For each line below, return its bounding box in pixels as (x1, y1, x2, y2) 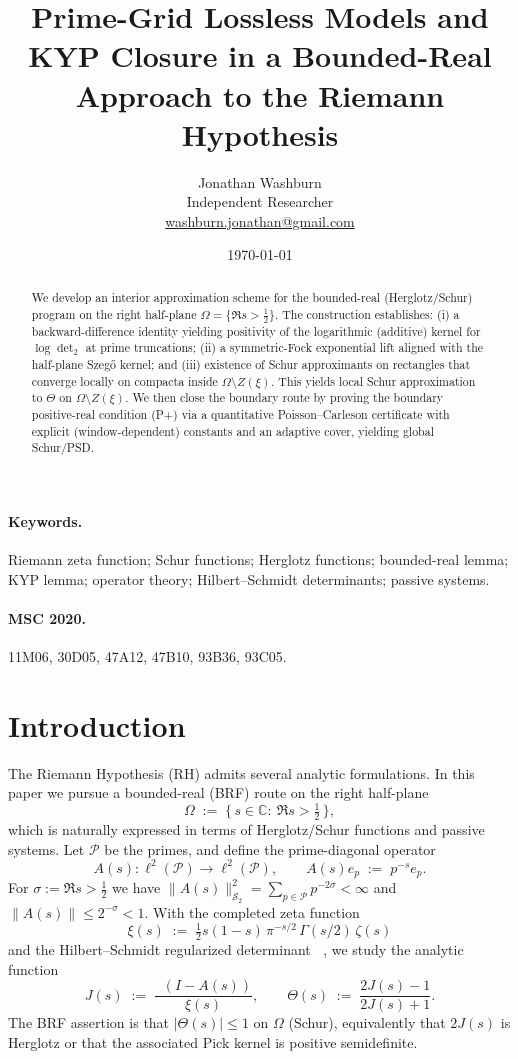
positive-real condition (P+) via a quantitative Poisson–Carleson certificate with (31, 405, 450, 422)
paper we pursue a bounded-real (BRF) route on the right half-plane (8, 782, 429, 803)
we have (112, 877, 161, 898)
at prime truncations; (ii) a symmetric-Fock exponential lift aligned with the (85, 339, 484, 356)
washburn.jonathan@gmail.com (165, 210, 355, 231)
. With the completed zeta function (144, 901, 360, 922)
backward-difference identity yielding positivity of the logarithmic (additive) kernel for (31, 322, 481, 339)
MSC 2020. (8, 607, 86, 628)
